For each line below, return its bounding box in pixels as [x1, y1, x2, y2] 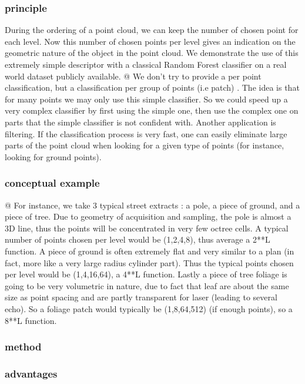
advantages [5, 366, 58, 380]
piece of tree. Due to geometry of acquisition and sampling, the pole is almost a [5, 210, 291, 223]
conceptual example [5, 176, 100, 190]
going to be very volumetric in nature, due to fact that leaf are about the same [5, 279, 289, 292]
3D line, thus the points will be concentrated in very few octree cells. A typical [5, 221, 289, 234]
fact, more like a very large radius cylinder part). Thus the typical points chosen [5, 256, 294, 269]
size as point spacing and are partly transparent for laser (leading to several [5, 291, 277, 303]
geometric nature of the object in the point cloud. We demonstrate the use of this [5, 47, 299, 59]
